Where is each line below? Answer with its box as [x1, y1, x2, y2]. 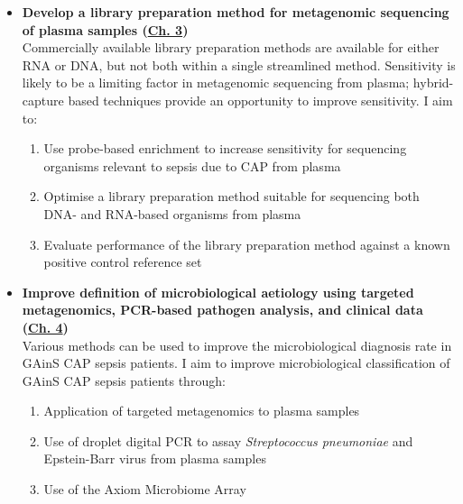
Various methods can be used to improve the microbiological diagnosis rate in [22, 335, 452, 354]
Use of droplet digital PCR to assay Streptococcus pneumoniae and [43, 431, 413, 450]
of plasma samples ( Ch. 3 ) [22, 20, 189, 39]
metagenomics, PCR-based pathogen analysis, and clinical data [22, 300, 423, 319]
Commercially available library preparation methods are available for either [22, 38, 440, 57]
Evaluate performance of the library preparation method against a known [43, 234, 450, 253]
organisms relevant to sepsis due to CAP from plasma [43, 156, 341, 175]
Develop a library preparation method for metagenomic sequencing [22, 3, 449, 21]
